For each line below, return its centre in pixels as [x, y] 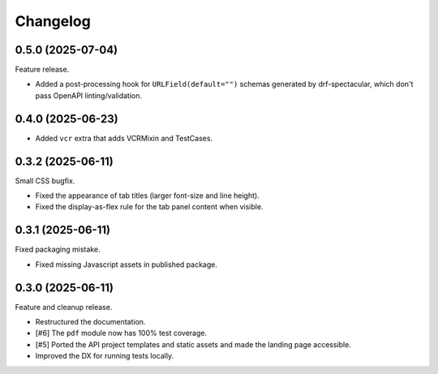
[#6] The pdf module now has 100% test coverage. [121, 333]
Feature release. [42, 70]
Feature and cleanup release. [64, 307]
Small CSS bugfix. [45, 181]
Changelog [53, 21]
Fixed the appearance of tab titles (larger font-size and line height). [147, 196]
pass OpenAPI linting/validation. [88, 95]
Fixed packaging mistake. [58, 249]
